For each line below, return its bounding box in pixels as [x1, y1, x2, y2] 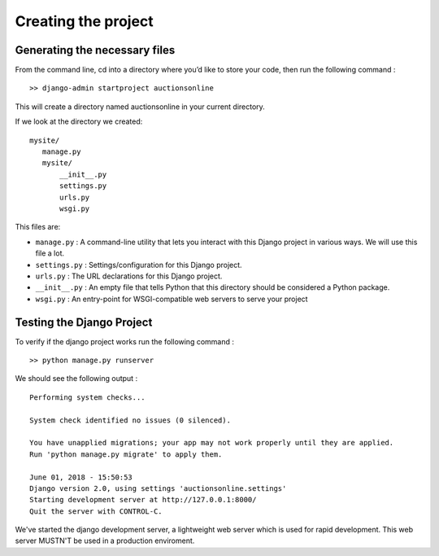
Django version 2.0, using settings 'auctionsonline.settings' [29, 484, 287, 493]
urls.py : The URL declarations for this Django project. [35, 271, 223, 281]
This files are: [15, 222, 61, 232]
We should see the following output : [15, 374, 138, 383]
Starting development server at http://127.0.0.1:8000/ [29, 495, 257, 505]
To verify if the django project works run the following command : [15, 336, 235, 346]
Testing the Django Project [15, 315, 153, 329]
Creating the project [15, 12, 154, 30]
